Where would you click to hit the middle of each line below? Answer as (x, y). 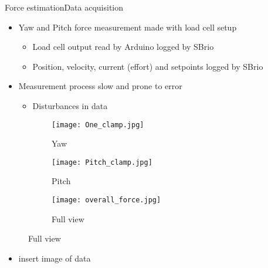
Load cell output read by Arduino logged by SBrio (123, 47)
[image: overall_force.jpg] (106, 200)
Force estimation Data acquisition (64, 7)
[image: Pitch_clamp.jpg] (102, 162)
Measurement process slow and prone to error (100, 86)
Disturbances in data (70, 105)
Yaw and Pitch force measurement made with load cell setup (128, 27)
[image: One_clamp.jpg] (98, 125)
